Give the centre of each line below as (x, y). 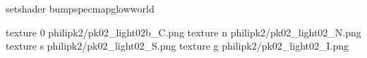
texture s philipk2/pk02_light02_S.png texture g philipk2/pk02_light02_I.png (177, 46)
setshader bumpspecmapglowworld (80, 8)
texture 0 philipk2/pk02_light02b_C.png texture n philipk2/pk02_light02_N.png (183, 32)
